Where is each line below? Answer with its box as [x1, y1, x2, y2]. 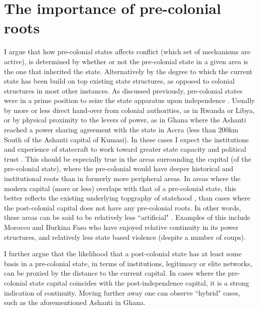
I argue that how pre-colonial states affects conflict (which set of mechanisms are [4, 46, 251, 57]
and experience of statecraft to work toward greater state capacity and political [4, 144, 247, 154]
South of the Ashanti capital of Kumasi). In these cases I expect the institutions [4, 134, 249, 144]
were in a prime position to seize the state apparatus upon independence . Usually [4, 95, 255, 105]
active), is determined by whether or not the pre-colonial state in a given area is [4, 56, 249, 66]
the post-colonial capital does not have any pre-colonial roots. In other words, [4, 202, 241, 212]
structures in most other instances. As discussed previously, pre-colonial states [4, 85, 243, 96]
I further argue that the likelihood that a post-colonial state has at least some [4, 248, 242, 259]
